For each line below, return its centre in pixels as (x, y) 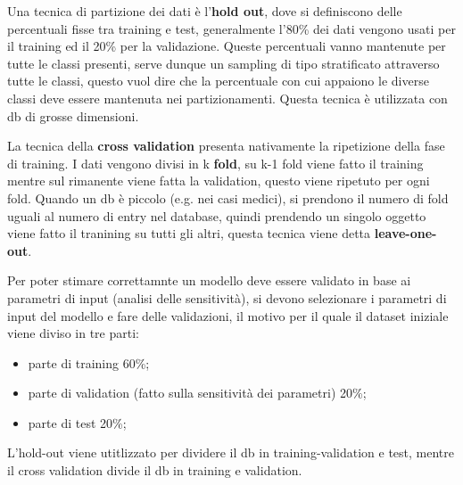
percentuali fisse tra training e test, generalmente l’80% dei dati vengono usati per (231, 28)
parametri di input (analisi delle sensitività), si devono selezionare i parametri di (227, 297)
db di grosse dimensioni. (73, 115)
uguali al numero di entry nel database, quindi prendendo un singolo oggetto (217, 215)
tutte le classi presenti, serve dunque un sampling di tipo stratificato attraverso (223, 63)
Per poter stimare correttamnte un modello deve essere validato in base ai (209, 280)
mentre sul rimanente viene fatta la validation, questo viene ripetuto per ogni (219, 181)
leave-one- (405, 233)
